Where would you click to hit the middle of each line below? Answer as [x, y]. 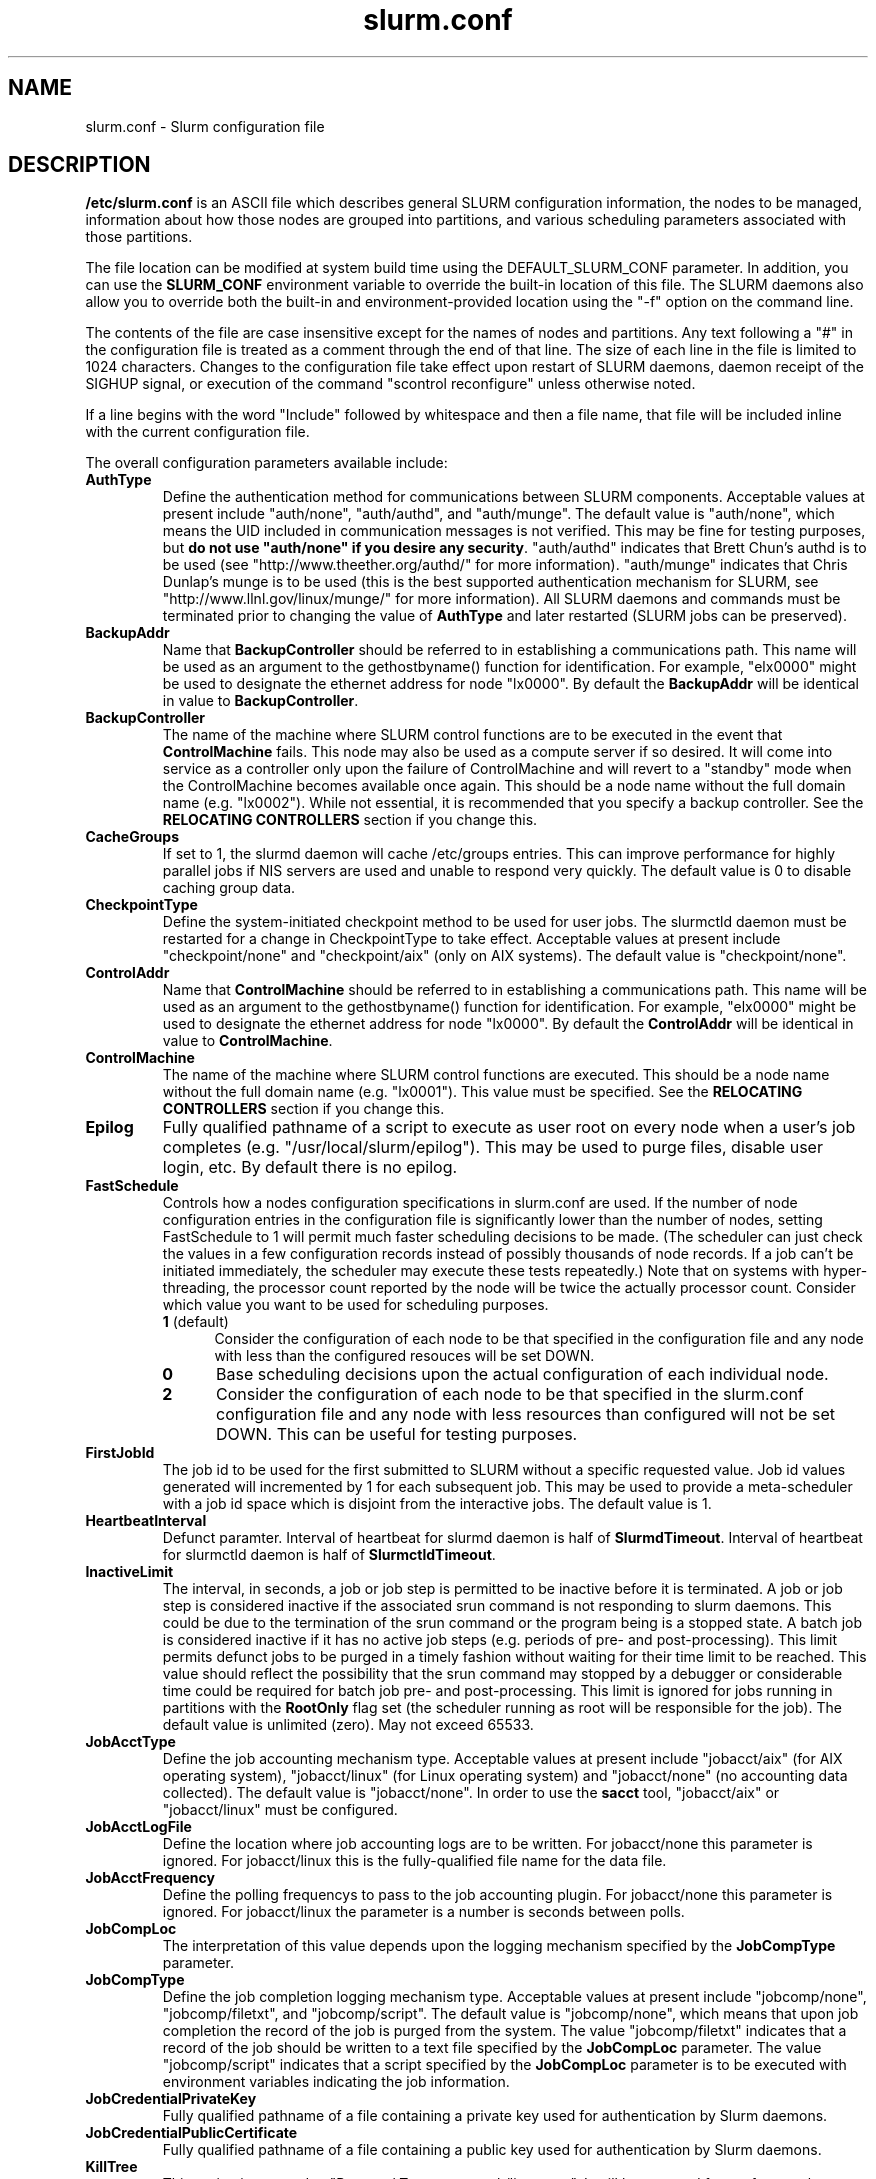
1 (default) [195, 1322]
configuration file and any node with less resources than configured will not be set [525, 1414]
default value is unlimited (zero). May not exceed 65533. [348, 1725]
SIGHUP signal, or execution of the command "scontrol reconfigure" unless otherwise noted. [390, 384]
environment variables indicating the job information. [336, 2082]
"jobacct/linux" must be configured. [280, 1810]
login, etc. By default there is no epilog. [310, 1167]
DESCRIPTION [79, 165]
